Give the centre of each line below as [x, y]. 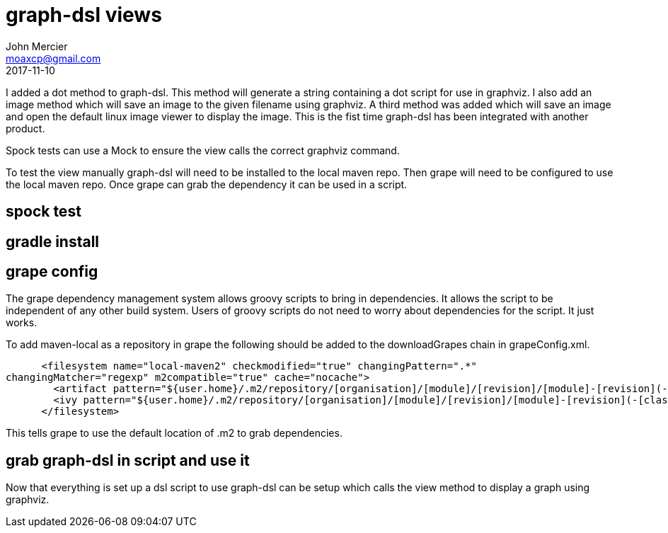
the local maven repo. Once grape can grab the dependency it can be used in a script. [207, 184]
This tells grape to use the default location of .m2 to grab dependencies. [174, 433]
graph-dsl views [84, 15]
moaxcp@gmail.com [53, 58]
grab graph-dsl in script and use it [128, 460]
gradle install [53, 241]
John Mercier [37, 46]
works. [22, 323]
